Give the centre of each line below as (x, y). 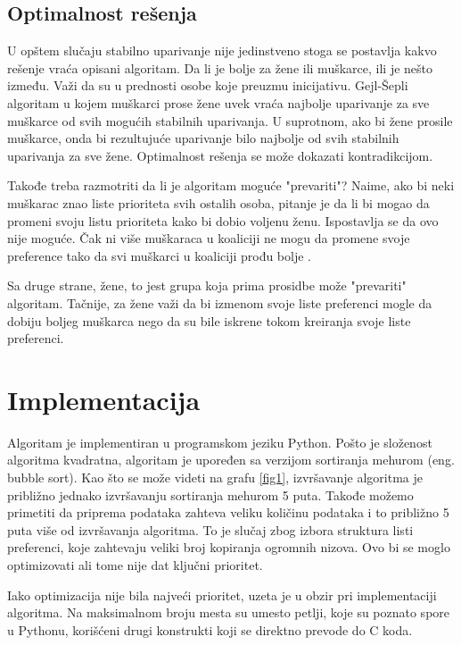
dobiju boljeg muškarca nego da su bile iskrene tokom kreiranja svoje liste (209, 320)
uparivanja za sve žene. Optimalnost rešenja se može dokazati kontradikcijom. (220, 155)
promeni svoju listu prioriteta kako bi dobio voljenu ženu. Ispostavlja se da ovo (223, 220)
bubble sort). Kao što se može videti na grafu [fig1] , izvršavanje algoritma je (215, 477)
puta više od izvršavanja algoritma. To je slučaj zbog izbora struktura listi (210, 529)
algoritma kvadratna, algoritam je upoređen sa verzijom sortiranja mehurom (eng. (231, 460)
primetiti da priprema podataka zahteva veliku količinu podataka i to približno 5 (228, 512)
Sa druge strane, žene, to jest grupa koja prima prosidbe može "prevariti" (207, 285)
